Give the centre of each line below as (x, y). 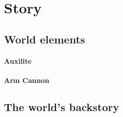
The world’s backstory (62, 106)
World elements (45, 39)
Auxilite (18, 60)
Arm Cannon (27, 80)
